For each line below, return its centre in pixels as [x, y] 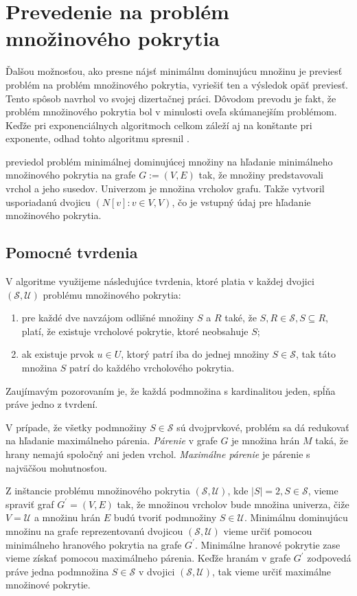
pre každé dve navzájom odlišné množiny [108, 318]
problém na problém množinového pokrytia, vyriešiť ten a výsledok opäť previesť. [177, 84]
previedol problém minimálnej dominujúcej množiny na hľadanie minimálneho [169, 161]
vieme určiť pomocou [268, 530]
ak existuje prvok [58, 354]
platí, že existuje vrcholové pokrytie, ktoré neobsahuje [135, 331]
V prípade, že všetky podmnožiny [76, 427]
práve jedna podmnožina [57, 571]
